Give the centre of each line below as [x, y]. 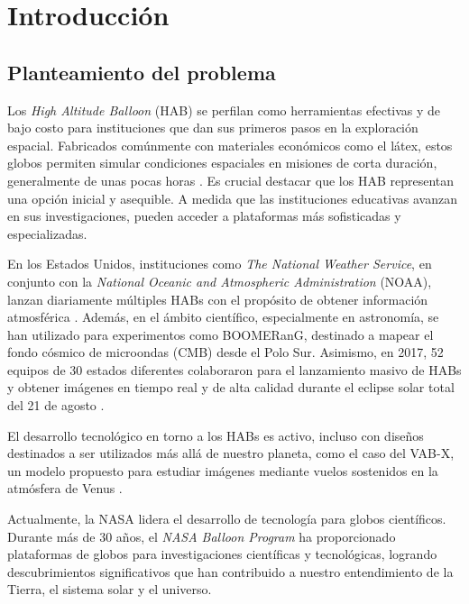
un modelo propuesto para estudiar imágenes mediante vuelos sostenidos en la [223, 470]
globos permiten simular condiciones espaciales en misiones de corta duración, [222, 163]
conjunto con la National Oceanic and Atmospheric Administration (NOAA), [220, 281]
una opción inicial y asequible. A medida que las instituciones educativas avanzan [232, 198]
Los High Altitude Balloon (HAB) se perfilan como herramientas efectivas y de [224, 110]
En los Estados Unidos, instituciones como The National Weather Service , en [220, 264]
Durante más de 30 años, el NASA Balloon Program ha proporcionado [202, 536]
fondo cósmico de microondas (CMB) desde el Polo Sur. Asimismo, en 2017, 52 [225, 352]
